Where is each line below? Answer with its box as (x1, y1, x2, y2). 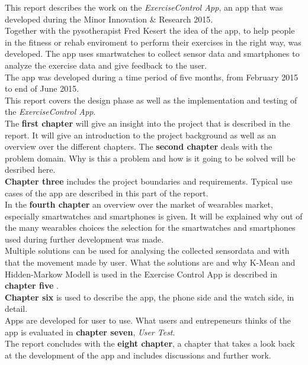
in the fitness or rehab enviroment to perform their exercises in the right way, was (5, 35, 301, 48)
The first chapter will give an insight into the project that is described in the (5, 117, 291, 129)
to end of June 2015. (5, 82, 79, 95)
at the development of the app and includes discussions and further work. (5, 348, 271, 361)
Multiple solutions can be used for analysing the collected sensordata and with (5, 244, 290, 257)
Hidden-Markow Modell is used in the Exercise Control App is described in (5, 267, 278, 280)
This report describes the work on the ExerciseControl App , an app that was (5, 1, 283, 13)
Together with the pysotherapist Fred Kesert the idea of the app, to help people (5, 24, 295, 37)
